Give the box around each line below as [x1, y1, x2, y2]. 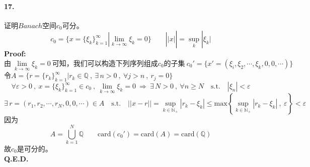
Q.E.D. [4, 153, 29, 163]
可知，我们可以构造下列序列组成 [52, 60, 158, 67]
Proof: [4, 48, 26, 59]
